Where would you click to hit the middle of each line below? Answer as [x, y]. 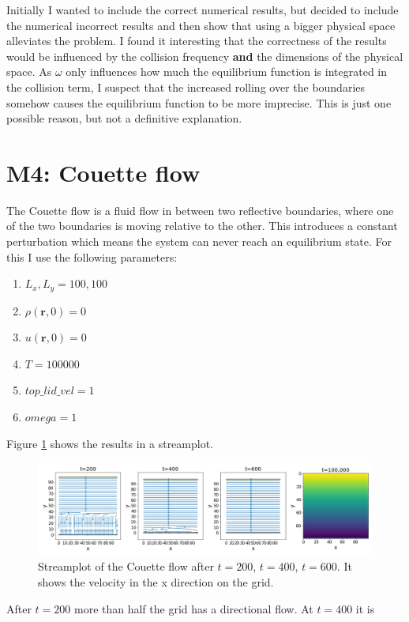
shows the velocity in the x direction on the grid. [156, 582]
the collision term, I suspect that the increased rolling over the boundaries [186, 87]
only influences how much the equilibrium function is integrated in [227, 72]
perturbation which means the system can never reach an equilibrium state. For [199, 241]
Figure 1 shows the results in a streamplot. [110, 443]
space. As [29, 72]
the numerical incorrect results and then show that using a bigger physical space [201, 25]
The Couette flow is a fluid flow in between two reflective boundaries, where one [200, 210]
